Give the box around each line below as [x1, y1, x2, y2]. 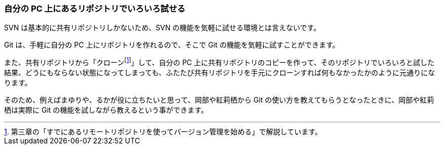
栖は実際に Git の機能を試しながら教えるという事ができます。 [4, 106, 208, 115]
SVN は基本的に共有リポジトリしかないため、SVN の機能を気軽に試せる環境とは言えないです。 [4, 23, 321, 32]
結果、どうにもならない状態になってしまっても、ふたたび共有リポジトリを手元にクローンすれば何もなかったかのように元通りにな [4, 68, 435, 77]
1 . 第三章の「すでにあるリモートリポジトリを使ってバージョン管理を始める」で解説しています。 [4, 127, 322, 136]
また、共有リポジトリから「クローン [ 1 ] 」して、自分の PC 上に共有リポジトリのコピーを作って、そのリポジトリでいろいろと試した [4, 57, 435, 67]
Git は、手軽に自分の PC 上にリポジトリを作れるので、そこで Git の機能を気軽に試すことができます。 [4, 40, 340, 49]
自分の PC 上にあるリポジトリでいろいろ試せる [4, 4, 186, 14]
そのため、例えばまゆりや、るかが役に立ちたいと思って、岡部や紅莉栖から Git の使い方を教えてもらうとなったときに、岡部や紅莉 [4, 95, 434, 105]
